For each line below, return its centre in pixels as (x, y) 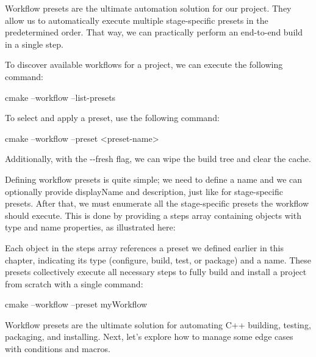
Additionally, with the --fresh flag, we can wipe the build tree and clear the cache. (158, 159)
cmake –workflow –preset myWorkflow (76, 304)
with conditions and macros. (58, 349)
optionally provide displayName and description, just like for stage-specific (144, 191)
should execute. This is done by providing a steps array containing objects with (153, 215)
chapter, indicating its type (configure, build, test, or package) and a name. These (158, 259)
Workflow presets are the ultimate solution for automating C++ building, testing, (158, 324)
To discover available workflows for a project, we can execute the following (144, 64)
